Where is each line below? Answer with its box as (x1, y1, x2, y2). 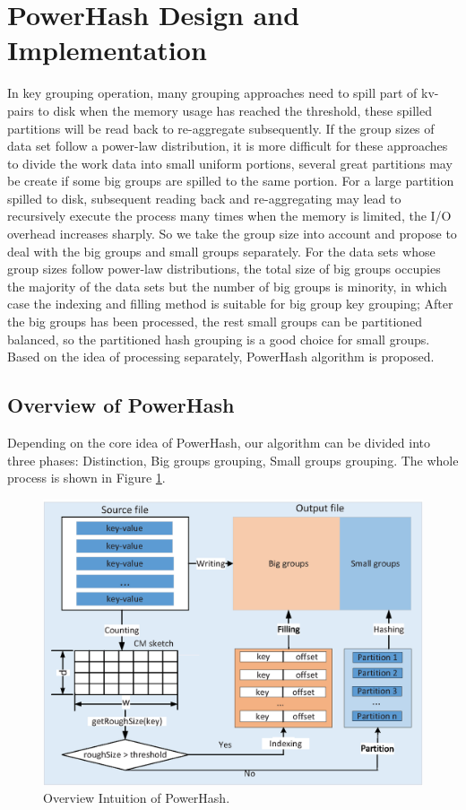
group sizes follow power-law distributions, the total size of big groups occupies (7, 259, 441, 278)
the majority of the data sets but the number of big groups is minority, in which (7, 276, 447, 295)
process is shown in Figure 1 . (7, 468, 166, 487)
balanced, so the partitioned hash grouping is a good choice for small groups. (7, 329, 430, 348)
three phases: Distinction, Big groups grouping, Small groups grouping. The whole (7, 450, 459, 469)
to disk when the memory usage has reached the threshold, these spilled (38, 100, 432, 119)
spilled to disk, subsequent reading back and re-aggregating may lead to (7, 188, 401, 207)
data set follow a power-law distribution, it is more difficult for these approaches (7, 136, 448, 155)
